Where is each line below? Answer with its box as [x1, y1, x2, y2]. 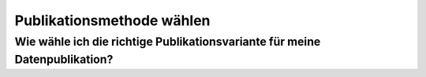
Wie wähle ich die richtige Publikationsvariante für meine [14, 35, 321, 49]
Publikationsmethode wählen [14, 12, 211, 29]
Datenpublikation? [14, 52, 114, 67]
